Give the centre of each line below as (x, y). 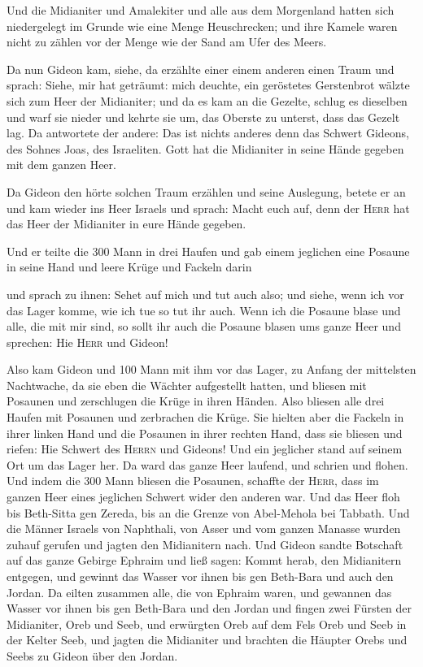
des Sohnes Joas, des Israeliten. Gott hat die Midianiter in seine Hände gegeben (205, 148)
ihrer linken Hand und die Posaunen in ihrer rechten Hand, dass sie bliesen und (205, 433)
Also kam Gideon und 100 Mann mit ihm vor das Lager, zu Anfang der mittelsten (211, 369)
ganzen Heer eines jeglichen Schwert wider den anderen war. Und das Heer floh (203, 497)
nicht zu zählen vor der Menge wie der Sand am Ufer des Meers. (167, 42)
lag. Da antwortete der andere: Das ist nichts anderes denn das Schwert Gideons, (208, 133)
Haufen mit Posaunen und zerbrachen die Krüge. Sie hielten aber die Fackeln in (205, 417)
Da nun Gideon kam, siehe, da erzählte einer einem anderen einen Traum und (201, 69)
